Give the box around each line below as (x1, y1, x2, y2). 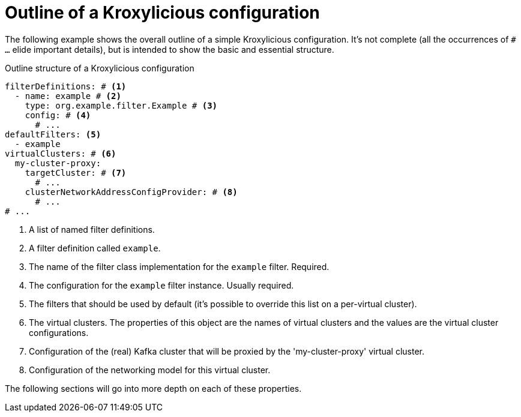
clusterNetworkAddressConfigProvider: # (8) (25, 187, 238, 197)
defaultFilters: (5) (5, 129, 101, 139)
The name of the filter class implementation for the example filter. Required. (29, 261, 330, 272)
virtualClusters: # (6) (5, 148, 116, 158)
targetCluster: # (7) (25, 167, 127, 178)
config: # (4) (25, 110, 91, 120)
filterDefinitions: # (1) (5, 81, 127, 91)
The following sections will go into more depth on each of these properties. (5, 383, 302, 394)
